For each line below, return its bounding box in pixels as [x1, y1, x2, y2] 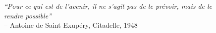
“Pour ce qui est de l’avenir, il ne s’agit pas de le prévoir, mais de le [4, 1, 213, 11]
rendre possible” [4, 10, 52, 20]
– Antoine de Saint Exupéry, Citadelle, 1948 [4, 20, 138, 30]
